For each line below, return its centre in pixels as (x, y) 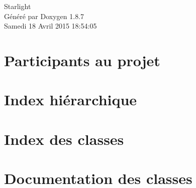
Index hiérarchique (71, 100)
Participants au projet (82, 60)
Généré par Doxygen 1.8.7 (44, 16)
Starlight (18, 6)
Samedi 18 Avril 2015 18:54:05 (51, 26)
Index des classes (64, 139)
